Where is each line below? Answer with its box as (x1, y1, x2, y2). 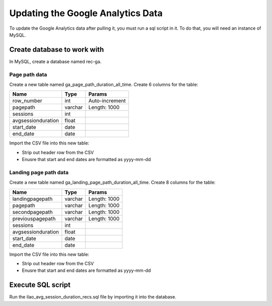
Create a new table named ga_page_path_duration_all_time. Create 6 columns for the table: (9, 81, 198, 88)
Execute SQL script (9, 281, 71, 289)
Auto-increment (88, 97, 126, 104)
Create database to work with (9, 45, 104, 54)
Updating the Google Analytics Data (9, 8, 163, 19)
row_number (12, 97, 42, 104)
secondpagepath (12, 208, 53, 215)
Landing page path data (9, 169, 69, 176)
